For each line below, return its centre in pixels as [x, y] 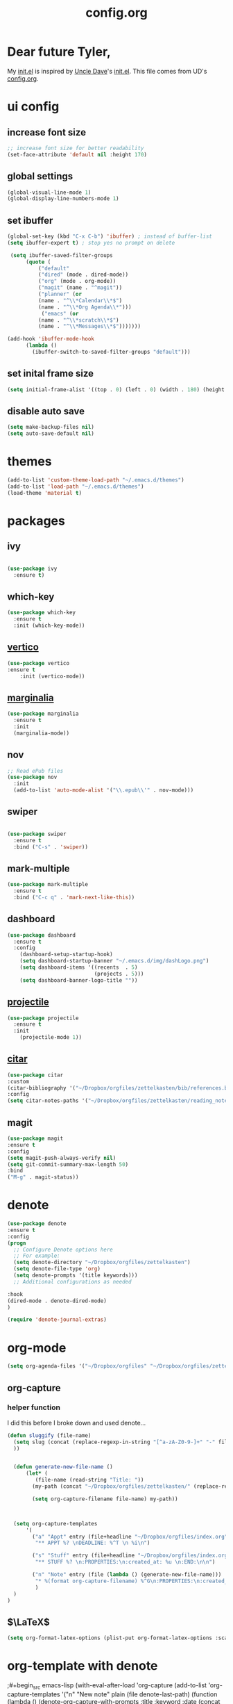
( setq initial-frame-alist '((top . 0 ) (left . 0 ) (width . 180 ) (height [116, 390]
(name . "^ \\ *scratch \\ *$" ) [78, 320]
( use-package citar [35, 1075]
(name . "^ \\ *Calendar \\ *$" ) [80, 300]
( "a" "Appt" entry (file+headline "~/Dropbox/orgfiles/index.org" [130, 1537]
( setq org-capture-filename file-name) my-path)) [105, 1499]
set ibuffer [30, 220]
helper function [34, 1407]
